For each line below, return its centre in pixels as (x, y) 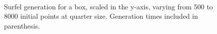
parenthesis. (22, 25)
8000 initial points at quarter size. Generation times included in (101, 16)
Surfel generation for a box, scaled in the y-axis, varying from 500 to (108, 6)
